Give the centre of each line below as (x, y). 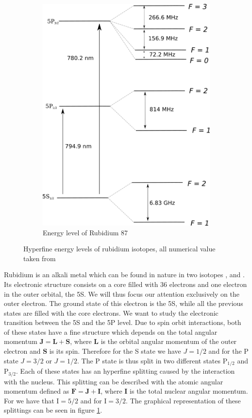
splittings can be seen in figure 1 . (53, 410)
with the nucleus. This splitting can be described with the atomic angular (114, 381)
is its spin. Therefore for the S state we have (115, 351)
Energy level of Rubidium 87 (85, 232)
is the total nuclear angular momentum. (189, 391)
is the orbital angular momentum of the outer (169, 341)
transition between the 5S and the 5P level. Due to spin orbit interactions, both (123, 322)
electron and (22, 351)
